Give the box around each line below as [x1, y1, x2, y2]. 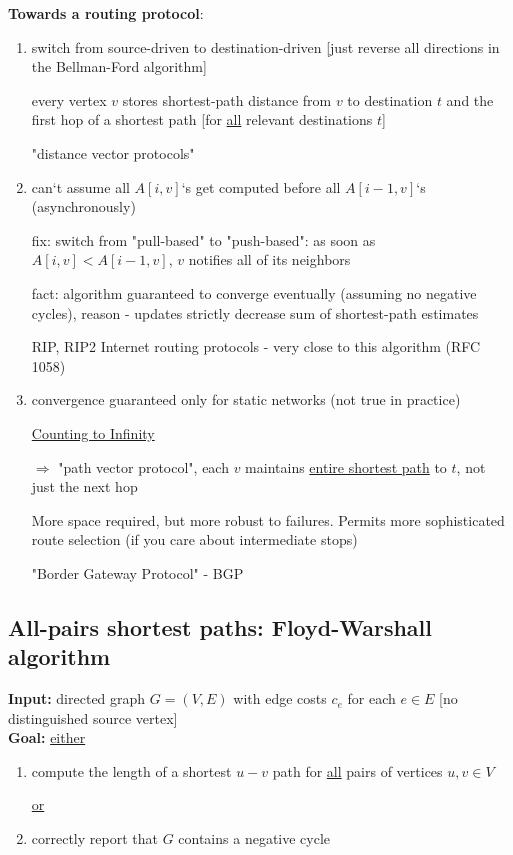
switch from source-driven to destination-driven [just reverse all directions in [31, 36, 500, 57]
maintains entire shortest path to [245, 456, 447, 477]
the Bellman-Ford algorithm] [31, 56, 207, 77]
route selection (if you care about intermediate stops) [31, 529, 358, 550]
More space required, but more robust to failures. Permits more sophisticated [31, 509, 505, 530]
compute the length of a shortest [31, 760, 232, 781]
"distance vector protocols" [31, 142, 195, 163]
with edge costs [233, 688, 327, 709]
